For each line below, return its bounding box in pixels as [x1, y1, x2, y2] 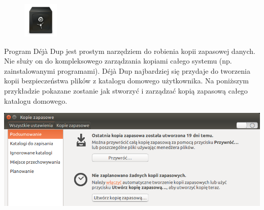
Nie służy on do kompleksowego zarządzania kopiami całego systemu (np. [4, 55, 232, 66]
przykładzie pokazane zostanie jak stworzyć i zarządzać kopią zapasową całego [4, 85, 248, 96]
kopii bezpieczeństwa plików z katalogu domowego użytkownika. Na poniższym [4, 75, 249, 86]
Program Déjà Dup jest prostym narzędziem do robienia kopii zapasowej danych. [4, 45, 255, 56]
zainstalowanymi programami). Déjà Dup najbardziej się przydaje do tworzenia [4, 65, 250, 76]
